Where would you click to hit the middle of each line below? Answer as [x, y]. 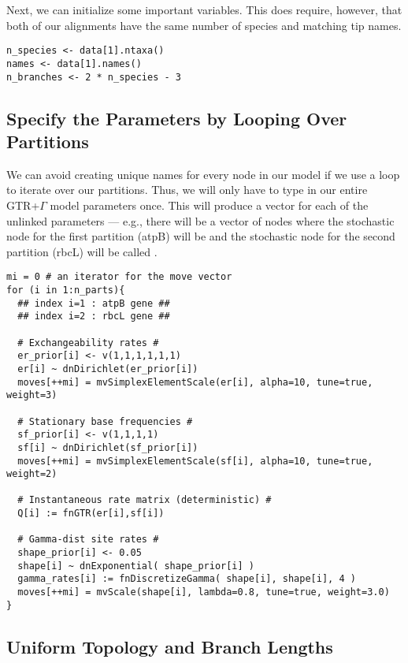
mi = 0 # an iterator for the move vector [119, 277]
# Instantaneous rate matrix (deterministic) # [145, 500]
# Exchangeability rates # [88, 343]
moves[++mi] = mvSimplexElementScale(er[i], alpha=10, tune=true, [195, 382]
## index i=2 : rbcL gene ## [94, 317]
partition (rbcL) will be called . [82, 251]
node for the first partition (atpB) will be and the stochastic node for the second [201, 236]
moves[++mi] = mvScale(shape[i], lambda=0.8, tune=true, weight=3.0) [204, 592]
